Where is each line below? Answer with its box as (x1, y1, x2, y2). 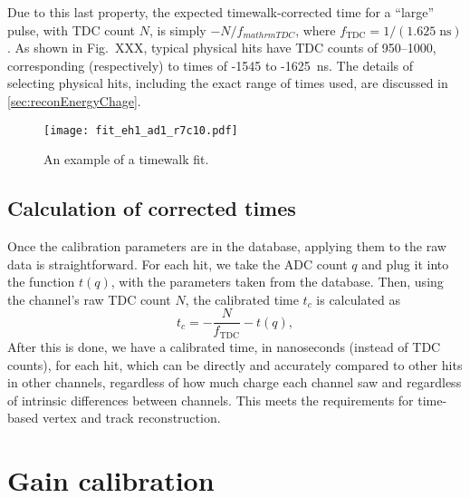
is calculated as (316, 289, 401, 308)
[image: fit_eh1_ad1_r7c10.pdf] (43, 123, 238, 137)
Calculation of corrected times (7, 194, 296, 222)
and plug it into (361, 254, 449, 273)
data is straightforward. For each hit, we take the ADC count (7, 254, 348, 273)
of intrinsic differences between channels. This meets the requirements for (7, 390, 414, 409)
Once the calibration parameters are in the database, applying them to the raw (7, 237, 446, 256)
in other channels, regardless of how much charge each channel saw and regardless (7, 373, 462, 392)
